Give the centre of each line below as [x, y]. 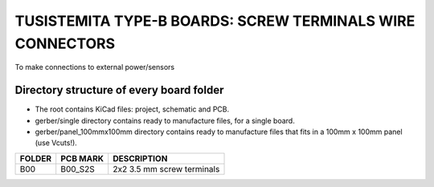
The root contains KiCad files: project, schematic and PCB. [132, 109]
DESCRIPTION [140, 158]
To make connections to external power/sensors [95, 67]
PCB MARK [82, 158]
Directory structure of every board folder [119, 90]
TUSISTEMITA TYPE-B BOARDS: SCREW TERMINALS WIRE [215, 21]
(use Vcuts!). [56, 143]
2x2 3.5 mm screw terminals [166, 169]
